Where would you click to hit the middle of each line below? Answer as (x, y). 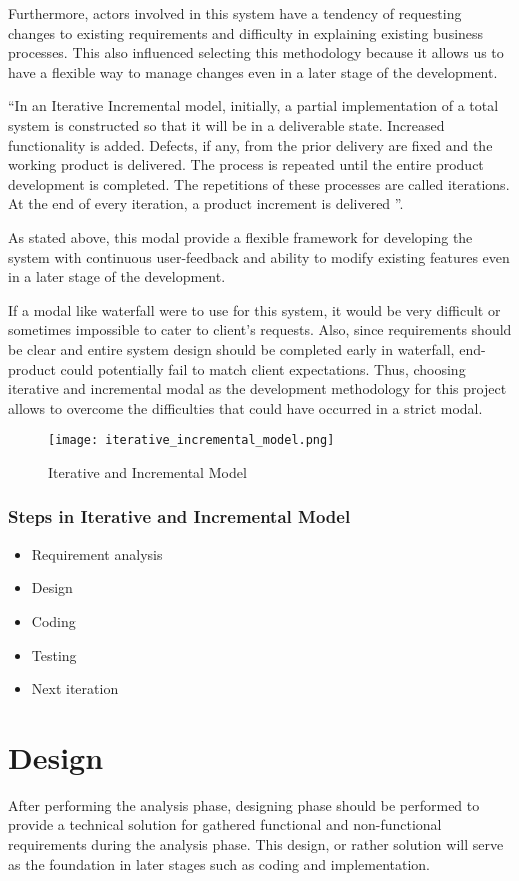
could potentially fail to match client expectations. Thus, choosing (263, 368)
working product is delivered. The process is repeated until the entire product (246, 164)
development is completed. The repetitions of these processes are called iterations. (259, 183)
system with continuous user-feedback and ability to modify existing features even (259, 256)
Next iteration (75, 688)
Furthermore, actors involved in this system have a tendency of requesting (235, 13)
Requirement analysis (97, 553)
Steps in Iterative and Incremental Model (179, 516)
